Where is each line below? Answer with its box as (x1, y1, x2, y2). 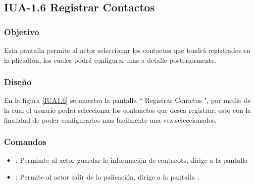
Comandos (4, 136, 47, 148)
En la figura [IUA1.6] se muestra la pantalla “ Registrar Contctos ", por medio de (4, 95, 251, 105)
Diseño (4, 76, 32, 88)
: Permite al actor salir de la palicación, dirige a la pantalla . (15, 172, 200, 182)
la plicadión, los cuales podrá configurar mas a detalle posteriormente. (4, 54, 217, 65)
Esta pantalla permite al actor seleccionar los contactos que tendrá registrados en (4, 45, 251, 55)
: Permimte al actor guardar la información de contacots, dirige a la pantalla (15, 155, 248, 165)
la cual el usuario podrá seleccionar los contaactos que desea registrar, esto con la (4, 105, 251, 115)
